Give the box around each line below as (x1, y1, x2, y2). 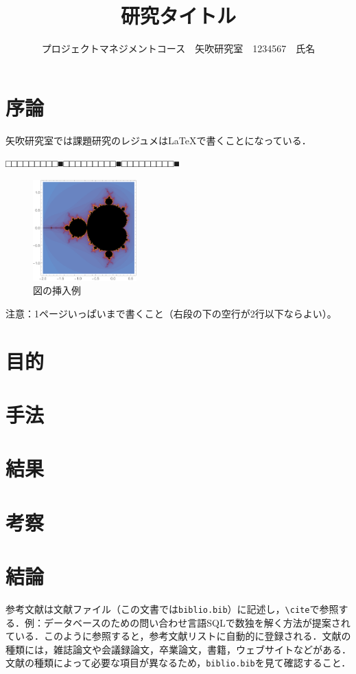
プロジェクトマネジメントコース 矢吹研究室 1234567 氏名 (41, 41, 316, 56)
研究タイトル (120, 1, 236, 30)
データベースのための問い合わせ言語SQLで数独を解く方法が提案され (43, 615, 351, 629)
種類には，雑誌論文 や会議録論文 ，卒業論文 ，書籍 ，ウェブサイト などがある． (5, 642, 351, 656)
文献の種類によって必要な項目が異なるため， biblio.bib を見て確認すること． (5, 655, 351, 670)
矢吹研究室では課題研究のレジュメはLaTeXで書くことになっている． (5, 133, 311, 147)
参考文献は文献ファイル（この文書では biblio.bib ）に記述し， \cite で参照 (5, 601, 339, 616)
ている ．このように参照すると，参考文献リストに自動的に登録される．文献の (5, 629, 351, 643)
